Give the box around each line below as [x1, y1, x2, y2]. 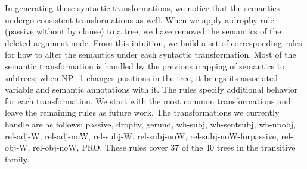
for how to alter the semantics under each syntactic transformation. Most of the [5, 48, 296, 60]
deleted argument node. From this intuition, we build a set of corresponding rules [5, 36, 302, 49]
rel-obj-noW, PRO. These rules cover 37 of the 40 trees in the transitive [33, 141, 296, 154]
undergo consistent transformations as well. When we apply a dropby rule [5, 13, 274, 25]
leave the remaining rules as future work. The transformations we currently [5, 106, 280, 119]
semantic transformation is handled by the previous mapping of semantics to [5, 59, 285, 72]
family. [5, 152, 29, 165]
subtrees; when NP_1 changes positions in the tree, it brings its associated [5, 71, 278, 84]
